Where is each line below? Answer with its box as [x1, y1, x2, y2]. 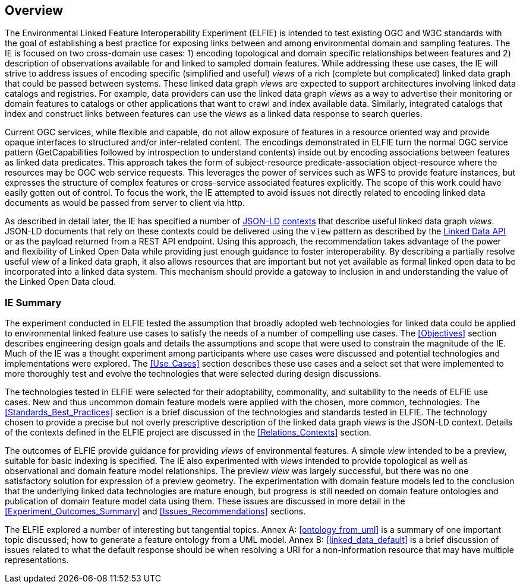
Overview [5, 3, 64, 18]
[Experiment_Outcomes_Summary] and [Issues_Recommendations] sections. [5, 506, 306, 517]
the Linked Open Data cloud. [5, 276, 116, 287]
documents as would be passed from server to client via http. [5, 198, 245, 208]
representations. [5, 555, 69, 565]
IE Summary [5, 296, 62, 309]
